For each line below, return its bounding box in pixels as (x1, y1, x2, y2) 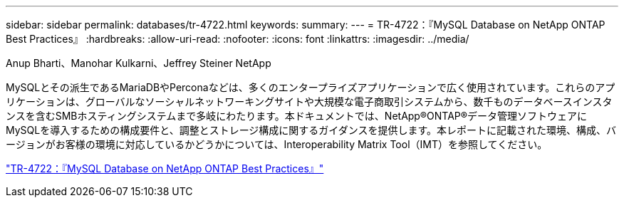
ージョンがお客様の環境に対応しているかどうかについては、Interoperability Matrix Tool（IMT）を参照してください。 (6, 138, 548, 150)
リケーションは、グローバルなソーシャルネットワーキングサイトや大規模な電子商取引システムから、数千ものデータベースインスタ (6, 95, 613, 108)
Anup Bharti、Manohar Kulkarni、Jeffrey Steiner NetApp (6, 57, 271, 69)
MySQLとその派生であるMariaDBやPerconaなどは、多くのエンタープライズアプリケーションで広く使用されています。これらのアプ (6, 81, 615, 93)
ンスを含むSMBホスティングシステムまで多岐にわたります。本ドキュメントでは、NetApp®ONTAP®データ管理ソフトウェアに (6, 110, 588, 122)
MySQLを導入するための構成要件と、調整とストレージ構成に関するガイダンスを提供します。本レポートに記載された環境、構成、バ (6, 124, 617, 136)
